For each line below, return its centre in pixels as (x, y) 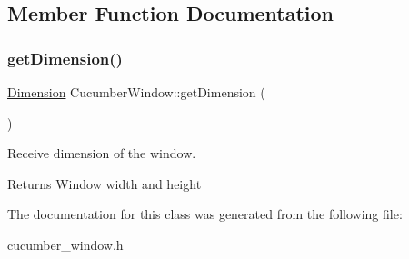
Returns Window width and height (105, 183)
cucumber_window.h (65, 244)
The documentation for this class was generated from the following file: (205, 214)
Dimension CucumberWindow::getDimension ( (136, 92)
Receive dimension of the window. (102, 153)
